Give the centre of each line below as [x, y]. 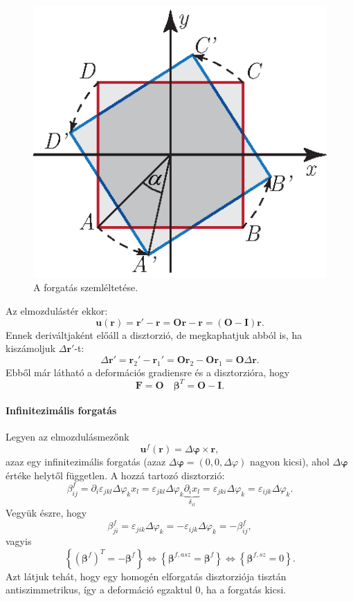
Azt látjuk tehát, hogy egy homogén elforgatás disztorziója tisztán [146, 576]
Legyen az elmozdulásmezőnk [67, 437]
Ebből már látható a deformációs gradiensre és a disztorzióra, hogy [148, 372]
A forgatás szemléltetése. [86, 287]
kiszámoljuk [31, 348]
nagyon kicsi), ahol [290, 462]
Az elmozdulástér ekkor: [57, 310]
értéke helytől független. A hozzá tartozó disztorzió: [115, 475]
